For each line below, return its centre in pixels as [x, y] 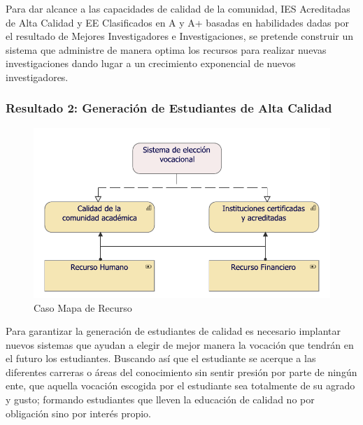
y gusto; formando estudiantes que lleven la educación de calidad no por [160, 399]
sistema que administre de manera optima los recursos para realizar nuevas [166, 49]
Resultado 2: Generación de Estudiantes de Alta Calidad [169, 108]
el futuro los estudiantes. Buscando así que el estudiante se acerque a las [161, 358]
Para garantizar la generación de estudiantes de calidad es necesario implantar [173, 331]
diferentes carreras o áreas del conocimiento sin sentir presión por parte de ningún [181, 372]
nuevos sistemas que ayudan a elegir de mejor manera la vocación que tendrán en [180, 344]
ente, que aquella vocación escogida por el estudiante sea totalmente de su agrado [180, 386]
